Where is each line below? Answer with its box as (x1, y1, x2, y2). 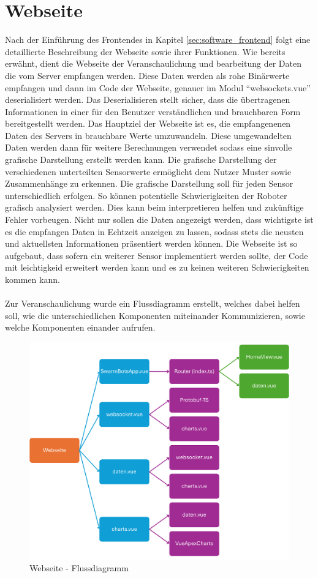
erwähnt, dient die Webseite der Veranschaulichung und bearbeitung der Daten (5, 57, 301, 70)
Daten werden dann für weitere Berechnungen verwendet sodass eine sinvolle (5, 141, 292, 154)
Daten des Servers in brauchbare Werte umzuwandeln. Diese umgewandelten (5, 129, 292, 141)
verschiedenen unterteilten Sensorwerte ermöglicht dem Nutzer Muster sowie (5, 165, 292, 178)
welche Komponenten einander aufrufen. (5, 321, 156, 334)
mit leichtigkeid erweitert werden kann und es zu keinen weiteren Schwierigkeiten (5, 261, 309, 274)
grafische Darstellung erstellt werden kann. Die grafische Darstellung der (5, 153, 277, 166)
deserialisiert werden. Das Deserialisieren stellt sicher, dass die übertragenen (5, 93, 290, 106)
